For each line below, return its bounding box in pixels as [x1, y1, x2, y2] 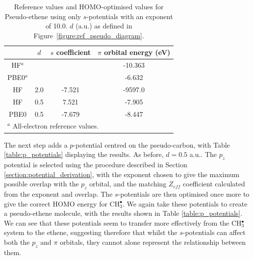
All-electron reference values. [12, 121, 99, 131]
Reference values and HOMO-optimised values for [14, 1, 164, 11]
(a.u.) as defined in [76, 21, 132, 31]
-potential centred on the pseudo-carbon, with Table [73, 139, 230, 150]
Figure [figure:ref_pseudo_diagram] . [33, 30, 144, 40]
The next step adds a [4, 139, 68, 150]
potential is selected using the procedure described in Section [4, 159, 187, 169]
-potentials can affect [182, 227, 246, 237]
